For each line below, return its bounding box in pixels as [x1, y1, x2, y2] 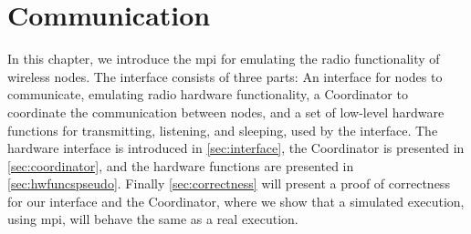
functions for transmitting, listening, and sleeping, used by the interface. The [7, 120, 438, 139]
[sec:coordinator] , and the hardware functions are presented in [7, 156, 354, 175]
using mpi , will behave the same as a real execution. [7, 209, 298, 229]
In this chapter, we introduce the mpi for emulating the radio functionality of [7, 49, 440, 68]
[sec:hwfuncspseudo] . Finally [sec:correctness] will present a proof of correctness [7, 174, 450, 193]
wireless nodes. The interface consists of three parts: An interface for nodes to [7, 66, 443, 86]
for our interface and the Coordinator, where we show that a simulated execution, [7, 191, 465, 210]
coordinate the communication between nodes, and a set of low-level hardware [7, 102, 445, 121]
